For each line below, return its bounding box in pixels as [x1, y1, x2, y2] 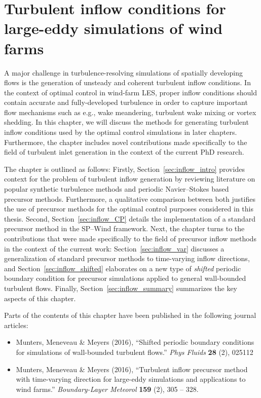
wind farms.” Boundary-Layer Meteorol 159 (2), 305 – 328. [16, 383, 199, 394]
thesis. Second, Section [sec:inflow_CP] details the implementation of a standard [4, 213, 256, 224]
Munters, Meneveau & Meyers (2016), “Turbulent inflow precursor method [16, 364, 248, 374]
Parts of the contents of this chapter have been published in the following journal [4, 310, 256, 320]
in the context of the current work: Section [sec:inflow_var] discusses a [4, 243, 225, 254]
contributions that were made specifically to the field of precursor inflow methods [4, 233, 256, 243]
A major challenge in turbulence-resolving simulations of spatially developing [4, 67, 243, 78]
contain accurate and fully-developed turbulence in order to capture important [4, 97, 248, 107]
